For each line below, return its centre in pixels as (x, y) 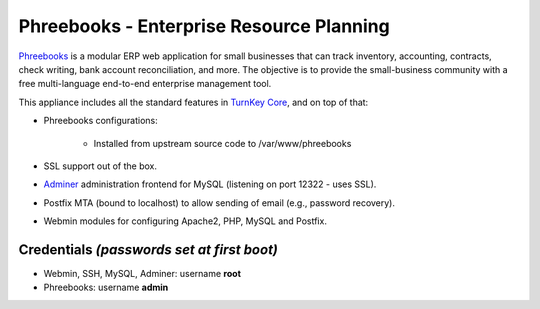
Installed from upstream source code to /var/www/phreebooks (222, 143)
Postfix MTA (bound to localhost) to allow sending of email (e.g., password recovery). (219, 202)
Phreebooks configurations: (101, 121)
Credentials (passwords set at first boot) (148, 249)
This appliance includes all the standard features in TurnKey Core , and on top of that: (193, 102)
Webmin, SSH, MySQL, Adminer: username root (142, 273)
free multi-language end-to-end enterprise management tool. (145, 84)
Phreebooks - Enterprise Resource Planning (204, 26)
